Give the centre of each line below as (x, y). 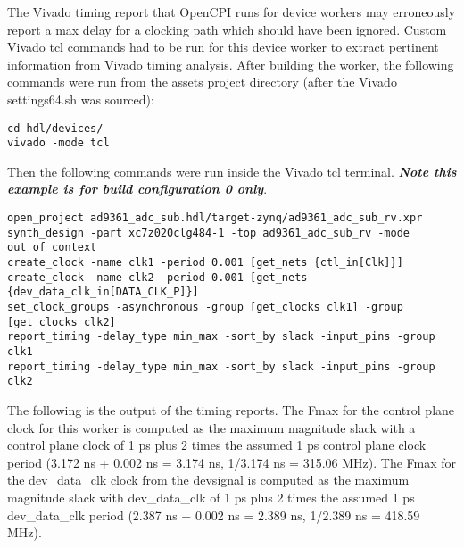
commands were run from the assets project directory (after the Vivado (202, 82)
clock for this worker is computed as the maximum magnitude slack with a (211, 427)
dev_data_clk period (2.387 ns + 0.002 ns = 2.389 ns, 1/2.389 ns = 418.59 (214, 515)
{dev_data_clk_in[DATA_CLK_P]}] (103, 292)
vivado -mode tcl (58, 143)
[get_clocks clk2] (62, 322)
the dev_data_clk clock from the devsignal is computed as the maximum (208, 480)
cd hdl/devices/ (55, 128)
